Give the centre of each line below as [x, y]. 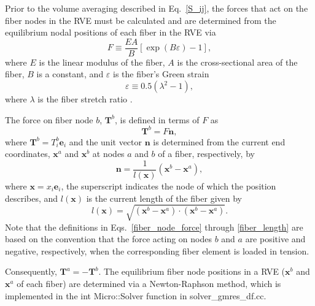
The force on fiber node [49, 119]
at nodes [108, 154]
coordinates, [28, 154]
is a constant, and [70, 74]
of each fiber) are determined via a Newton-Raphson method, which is [149, 284]
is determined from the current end [219, 141]
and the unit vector [105, 141]
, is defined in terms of [157, 119]
